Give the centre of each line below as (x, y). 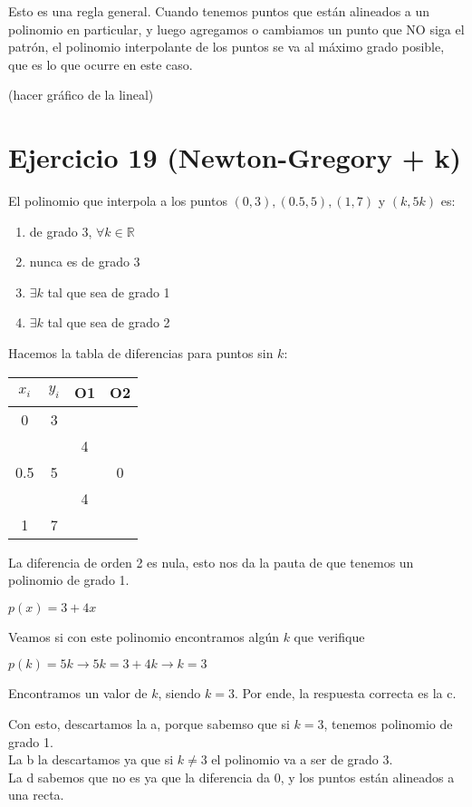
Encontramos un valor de (78, 693)
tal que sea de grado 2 (109, 322)
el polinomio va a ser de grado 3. (302, 759)
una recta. (36, 795)
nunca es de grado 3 (85, 262)
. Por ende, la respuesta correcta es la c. (345, 693)
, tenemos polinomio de (388, 724)
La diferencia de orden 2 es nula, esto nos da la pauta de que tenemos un (211, 562)
